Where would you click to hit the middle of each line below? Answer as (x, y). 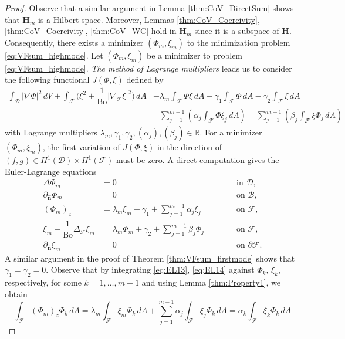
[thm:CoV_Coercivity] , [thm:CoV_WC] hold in (91, 31)
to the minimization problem (239, 42)
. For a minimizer (231, 132)
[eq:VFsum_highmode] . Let (54, 55)
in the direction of (189, 147)
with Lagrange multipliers (51, 132)
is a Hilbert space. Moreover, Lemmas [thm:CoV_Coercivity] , (149, 19)
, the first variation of (81, 147)
